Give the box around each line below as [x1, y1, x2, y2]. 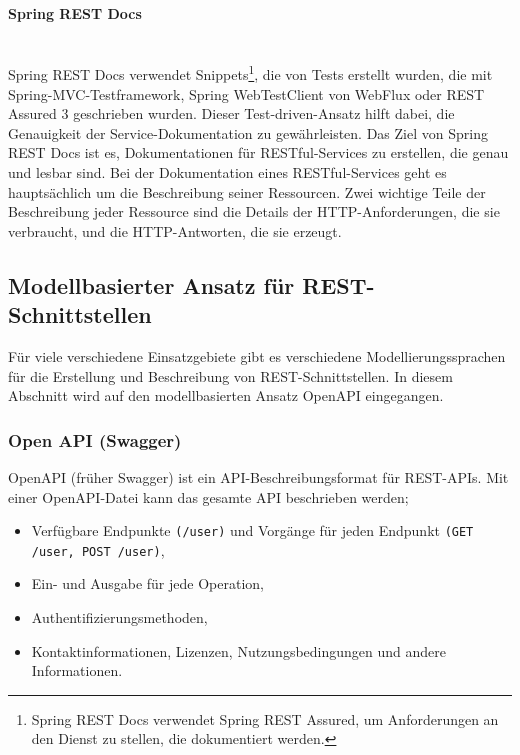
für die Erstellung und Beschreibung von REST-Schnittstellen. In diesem [8, 365, 453, 386]
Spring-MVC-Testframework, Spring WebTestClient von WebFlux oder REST [8, 83, 485, 104]
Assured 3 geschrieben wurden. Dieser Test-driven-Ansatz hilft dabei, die [8, 103, 455, 124]
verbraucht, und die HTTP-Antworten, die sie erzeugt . [8, 220, 342, 241]
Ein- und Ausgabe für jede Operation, [31, 573, 264, 594]
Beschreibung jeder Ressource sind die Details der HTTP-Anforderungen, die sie [8, 201, 500, 222]
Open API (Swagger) [8, 427, 182, 452]
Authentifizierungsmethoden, [31, 607, 208, 628]
